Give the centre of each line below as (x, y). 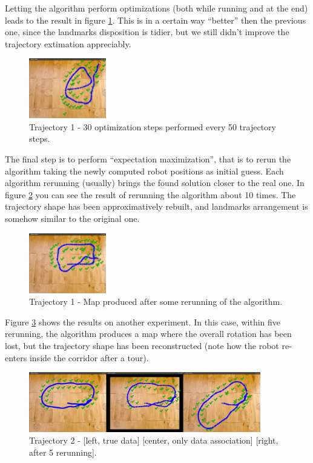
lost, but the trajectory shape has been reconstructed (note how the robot (142, 345)
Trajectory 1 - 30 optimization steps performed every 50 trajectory (153, 126)
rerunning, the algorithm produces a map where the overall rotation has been (148, 334)
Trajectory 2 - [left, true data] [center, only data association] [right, (154, 440)
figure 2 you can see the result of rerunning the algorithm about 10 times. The (150, 194)
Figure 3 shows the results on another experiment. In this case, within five (143, 321)
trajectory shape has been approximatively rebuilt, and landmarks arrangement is (156, 206)
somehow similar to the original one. (72, 218)
